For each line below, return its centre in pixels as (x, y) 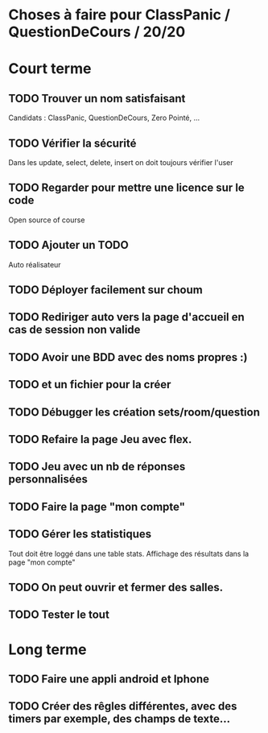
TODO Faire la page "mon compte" (97, 506)
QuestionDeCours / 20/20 (97, 32)
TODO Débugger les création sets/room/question (134, 412)
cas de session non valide (74, 330)
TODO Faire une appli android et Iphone (109, 679)
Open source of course (47, 220)
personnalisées (48, 480)
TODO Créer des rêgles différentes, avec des (123, 706)
